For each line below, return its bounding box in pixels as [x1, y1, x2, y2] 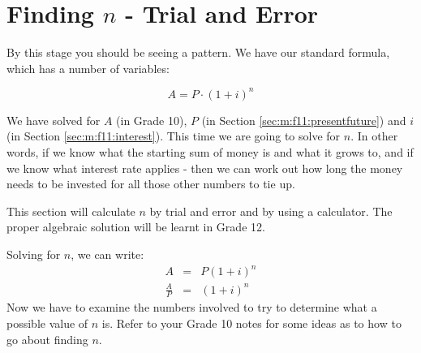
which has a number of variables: [6, 59, 170, 76]
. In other [350, 127, 398, 144]
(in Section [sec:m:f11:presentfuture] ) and [201, 111, 406, 128]
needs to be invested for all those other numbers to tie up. [6, 175, 295, 192]
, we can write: [71, 245, 144, 262]
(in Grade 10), [116, 111, 187, 128]
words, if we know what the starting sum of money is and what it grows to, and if [6, 144, 414, 160]
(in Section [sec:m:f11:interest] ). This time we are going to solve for [6, 127, 341, 144]
